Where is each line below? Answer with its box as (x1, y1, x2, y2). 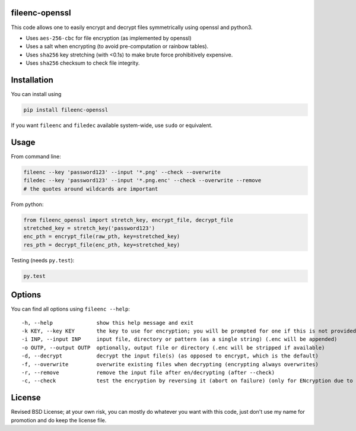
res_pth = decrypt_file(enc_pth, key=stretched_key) (23, 241, 180, 248)
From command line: (11, 153, 62, 160)
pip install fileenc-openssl (23, 106, 109, 113)
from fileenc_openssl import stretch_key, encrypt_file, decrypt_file (23, 217, 234, 223)
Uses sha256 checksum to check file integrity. (26, 59, 140, 66)
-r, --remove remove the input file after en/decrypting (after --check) (21, 369, 275, 376)
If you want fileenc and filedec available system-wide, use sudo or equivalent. (11, 122, 213, 129)
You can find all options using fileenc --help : (11, 306, 131, 313)
